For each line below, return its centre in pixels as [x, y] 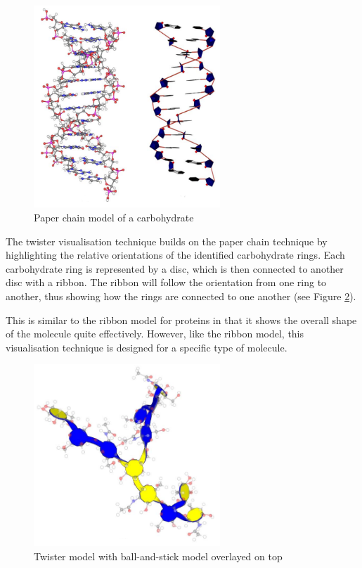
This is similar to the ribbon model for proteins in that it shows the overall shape [181, 319]
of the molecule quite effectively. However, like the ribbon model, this [155, 334]
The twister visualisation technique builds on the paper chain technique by [167, 241]
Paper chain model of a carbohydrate [114, 217]
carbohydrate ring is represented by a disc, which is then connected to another [175, 268]
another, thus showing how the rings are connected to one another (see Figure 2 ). [181, 296]
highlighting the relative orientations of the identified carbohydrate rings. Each [175, 255]
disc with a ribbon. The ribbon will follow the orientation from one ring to [166, 282]
